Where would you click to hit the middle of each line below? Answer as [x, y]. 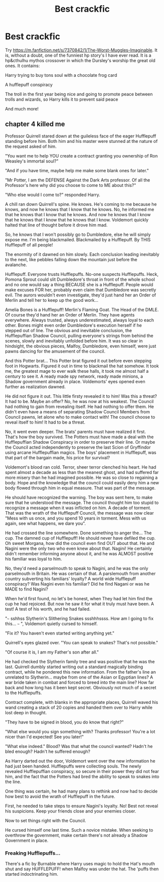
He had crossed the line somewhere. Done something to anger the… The [78, 533]
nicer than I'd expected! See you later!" [45, 737]
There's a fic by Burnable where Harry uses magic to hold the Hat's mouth [80, 864]
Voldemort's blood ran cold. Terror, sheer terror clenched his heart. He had [81, 467]
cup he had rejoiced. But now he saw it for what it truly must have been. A [80, 604]
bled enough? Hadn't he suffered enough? [48, 751]
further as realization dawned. [35, 386]
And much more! [22, 109]
